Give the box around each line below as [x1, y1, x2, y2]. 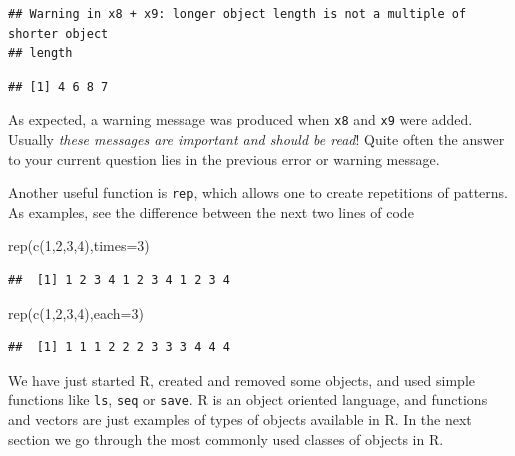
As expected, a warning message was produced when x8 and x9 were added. [8, 109, 473, 130]
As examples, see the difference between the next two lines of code [8, 201, 414, 222]
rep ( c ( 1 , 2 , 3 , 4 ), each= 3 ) [8, 302, 144, 323]
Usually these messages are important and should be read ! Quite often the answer [8, 129, 505, 150]
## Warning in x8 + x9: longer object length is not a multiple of [8, 7, 467, 21]
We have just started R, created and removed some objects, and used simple [8, 369, 475, 390]
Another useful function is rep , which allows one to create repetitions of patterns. [8, 182, 508, 203]
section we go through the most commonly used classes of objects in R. [8, 428, 444, 449]
